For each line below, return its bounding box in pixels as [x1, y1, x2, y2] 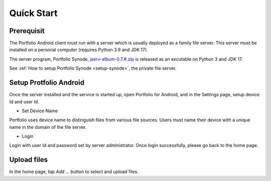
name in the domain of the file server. [9, 124, 87, 130]
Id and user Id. [9, 98, 40, 105]
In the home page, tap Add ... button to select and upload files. [9, 168, 139, 175]
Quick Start [9, 8, 58, 19]
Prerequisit [9, 27, 45, 35]
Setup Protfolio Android [9, 78, 85, 87]
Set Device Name [22, 108, 58, 114]
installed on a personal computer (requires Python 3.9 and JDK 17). [9, 47, 148, 53]
